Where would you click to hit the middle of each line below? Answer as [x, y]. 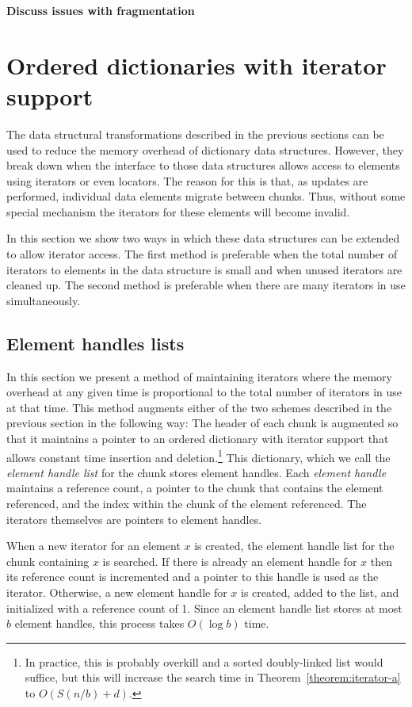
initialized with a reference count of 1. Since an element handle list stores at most [204, 608]
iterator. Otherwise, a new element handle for [117, 592]
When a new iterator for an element [93, 546]
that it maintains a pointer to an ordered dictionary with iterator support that [198, 439]
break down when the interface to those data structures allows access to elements [203, 165]
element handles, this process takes [99, 623]
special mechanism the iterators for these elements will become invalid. [178, 211]
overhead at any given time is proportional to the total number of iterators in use [204, 392]
